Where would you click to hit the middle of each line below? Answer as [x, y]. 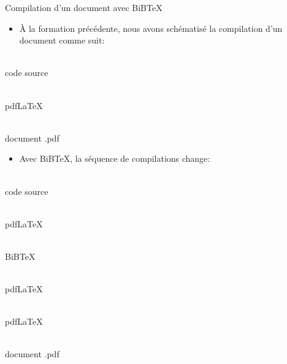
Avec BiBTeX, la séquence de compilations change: [115, 158]
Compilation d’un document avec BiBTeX [84, 7]
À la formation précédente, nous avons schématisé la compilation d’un [151, 28]
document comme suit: [62, 40]
